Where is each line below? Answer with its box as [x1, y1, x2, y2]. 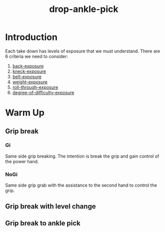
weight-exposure [12, 79, 48, 85]
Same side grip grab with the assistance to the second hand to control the [5, 182, 157, 188]
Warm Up [5, 107, 45, 118]
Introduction [5, 31, 58, 43]
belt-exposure [12, 73, 42, 79]
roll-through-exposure [12, 84, 58, 90]
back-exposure [12, 63, 44, 69]
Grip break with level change [5, 202, 96, 211]
